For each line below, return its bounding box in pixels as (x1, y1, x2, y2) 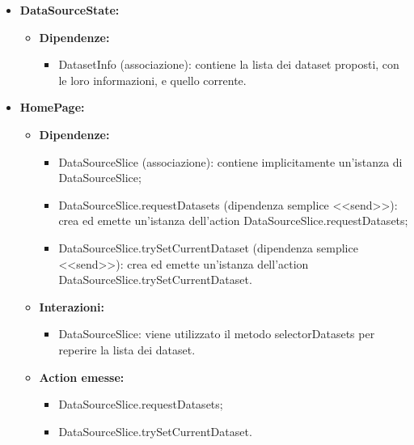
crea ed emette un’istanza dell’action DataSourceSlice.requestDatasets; (58, 212, 408, 229)
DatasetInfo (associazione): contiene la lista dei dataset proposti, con (58, 56, 399, 73)
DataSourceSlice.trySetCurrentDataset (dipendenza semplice (58, 239, 358, 256)
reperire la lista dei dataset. (58, 341, 196, 358)
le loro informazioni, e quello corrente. (58, 71, 247, 88)
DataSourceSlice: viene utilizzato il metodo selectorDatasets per (58, 325, 375, 342)
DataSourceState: (19, 2, 120, 18)
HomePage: (19, 99, 85, 116)
